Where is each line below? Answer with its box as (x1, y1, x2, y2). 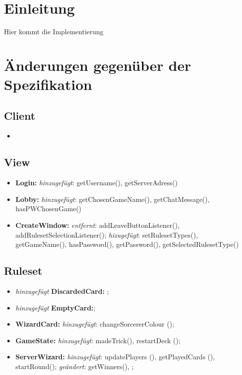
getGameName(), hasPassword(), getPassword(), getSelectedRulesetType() (15, 239, 239, 249)
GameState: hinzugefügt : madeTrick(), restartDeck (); (15, 335, 181, 345)
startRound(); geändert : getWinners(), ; (15, 361, 134, 372)
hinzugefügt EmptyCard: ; (15, 302, 96, 312)
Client (4, 108, 36, 123)
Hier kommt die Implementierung (4, 26, 103, 37)
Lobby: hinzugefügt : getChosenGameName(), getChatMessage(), (15, 194, 210, 204)
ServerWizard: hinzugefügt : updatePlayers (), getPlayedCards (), (15, 352, 215, 362)
